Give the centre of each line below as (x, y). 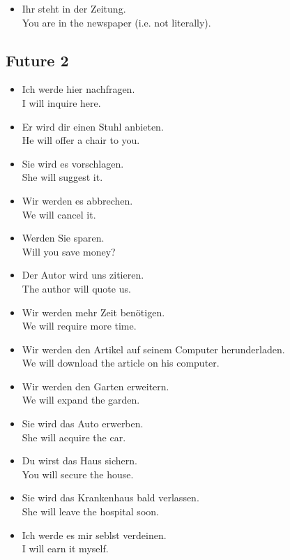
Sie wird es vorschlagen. (73, 163)
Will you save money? (69, 251)
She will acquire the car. (74, 437)
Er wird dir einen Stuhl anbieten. (93, 126)
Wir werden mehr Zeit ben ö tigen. (93, 312)
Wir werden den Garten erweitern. (96, 386)
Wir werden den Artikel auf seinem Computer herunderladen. (153, 349)
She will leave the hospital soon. (90, 511)
